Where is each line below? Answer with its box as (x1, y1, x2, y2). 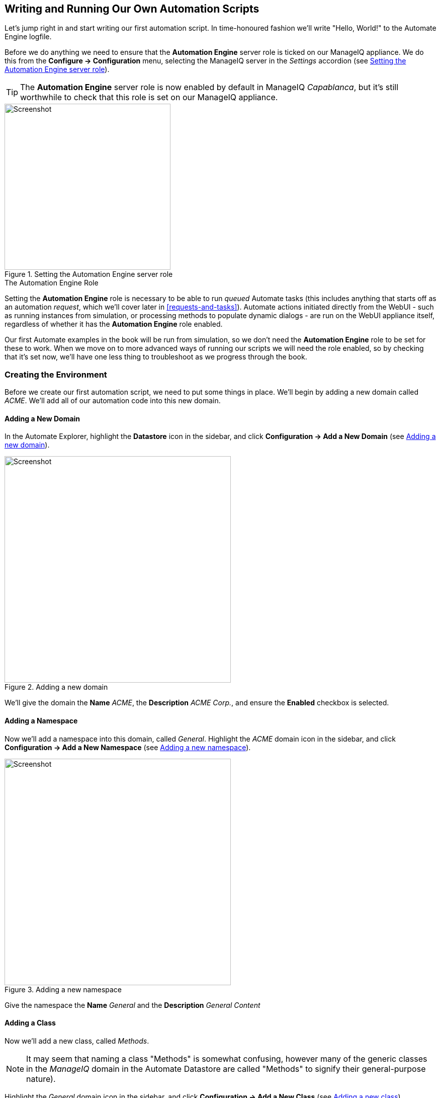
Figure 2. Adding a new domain (5, 683, 108, 692)
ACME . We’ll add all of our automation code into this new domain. (5, 396, 221, 405)
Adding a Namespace (5, 716, 78, 725)
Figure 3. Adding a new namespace (5, 985, 122, 994)
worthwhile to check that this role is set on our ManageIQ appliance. (20, 92, 278, 103)
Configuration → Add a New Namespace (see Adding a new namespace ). (5, 743, 251, 752)
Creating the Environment (5, 369, 107, 380)
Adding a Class (5, 1018, 56, 1028)
